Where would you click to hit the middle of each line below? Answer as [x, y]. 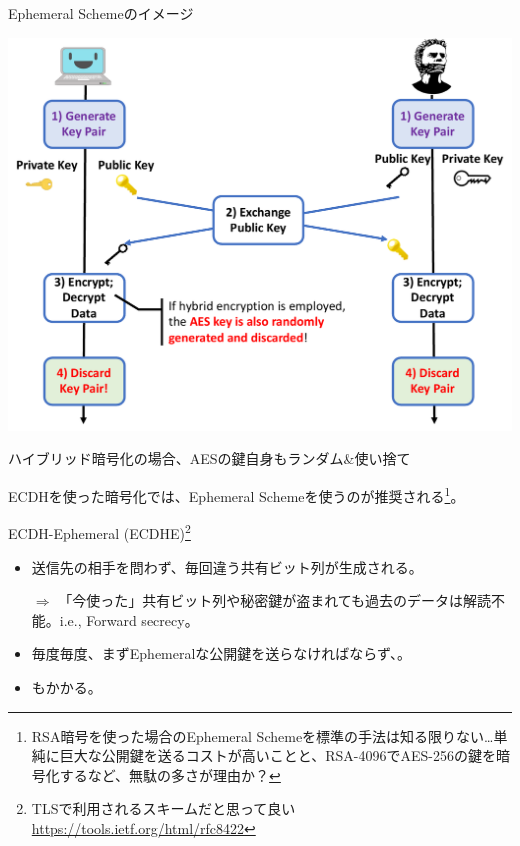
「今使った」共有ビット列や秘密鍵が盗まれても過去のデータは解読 [275, 600]
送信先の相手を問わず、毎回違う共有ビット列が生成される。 [227, 566]
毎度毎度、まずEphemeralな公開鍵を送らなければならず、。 [221, 653]
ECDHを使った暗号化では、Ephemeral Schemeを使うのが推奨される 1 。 [236, 494]
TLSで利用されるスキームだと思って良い [163, 808]
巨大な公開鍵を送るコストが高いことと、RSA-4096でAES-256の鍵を [277, 755]
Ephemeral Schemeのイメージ [101, 13]
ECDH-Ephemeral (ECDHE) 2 [99, 531]
